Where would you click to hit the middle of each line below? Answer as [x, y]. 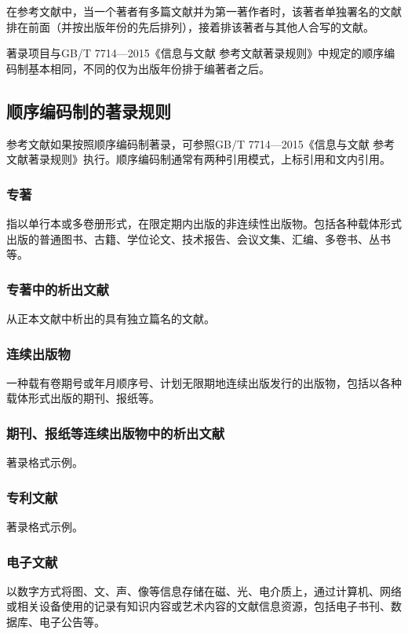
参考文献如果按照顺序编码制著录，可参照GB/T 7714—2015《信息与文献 [188, 143]
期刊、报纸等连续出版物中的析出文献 [116, 432]
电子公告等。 [72, 622]
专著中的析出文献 [58, 289]
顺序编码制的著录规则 [89, 110]
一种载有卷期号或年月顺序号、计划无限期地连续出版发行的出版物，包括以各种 [204, 382]
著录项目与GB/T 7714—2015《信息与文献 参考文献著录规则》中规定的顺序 [195, 53]
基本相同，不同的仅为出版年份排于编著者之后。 [149, 68]
